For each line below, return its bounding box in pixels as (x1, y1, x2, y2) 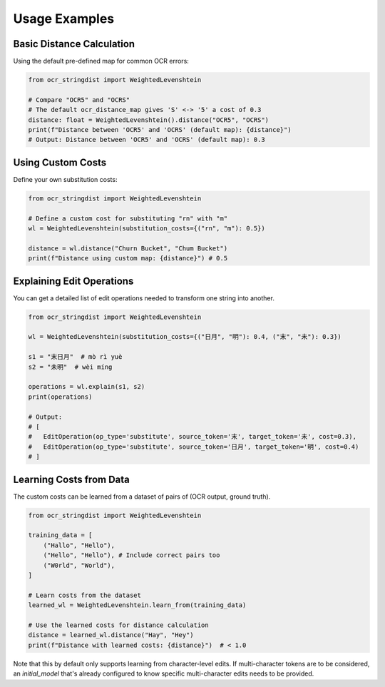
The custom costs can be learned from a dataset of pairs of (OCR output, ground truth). (13, 492, 271, 501)
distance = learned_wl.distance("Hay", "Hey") (28, 631, 194, 639)
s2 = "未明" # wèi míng (28, 362, 113, 371)
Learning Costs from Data (13, 473, 130, 485)
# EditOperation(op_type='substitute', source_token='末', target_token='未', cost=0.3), (28, 432, 356, 441)
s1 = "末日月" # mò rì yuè (28, 353, 123, 361)
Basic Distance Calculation (13, 38, 135, 50)
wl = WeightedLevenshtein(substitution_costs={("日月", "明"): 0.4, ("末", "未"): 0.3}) (28, 332, 342, 341)
